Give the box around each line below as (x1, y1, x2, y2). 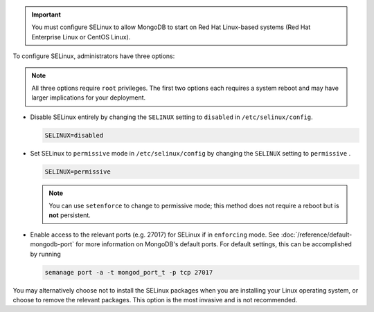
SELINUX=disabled (44, 131, 104, 139)
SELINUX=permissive (44, 167, 111, 176)
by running (30, 250, 62, 258)
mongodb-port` (30, 240, 75, 248)
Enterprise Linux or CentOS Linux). (31, 33, 131, 41)
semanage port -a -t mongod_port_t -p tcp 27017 (44, 268, 213, 276)
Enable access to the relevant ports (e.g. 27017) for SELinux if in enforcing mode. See (30, 230, 280, 239)
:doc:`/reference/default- (280, 230, 353, 239)
